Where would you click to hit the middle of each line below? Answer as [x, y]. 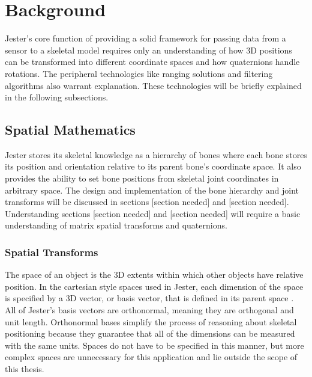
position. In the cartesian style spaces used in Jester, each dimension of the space [154, 286]
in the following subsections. [57, 97]
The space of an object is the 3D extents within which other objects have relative [154, 274]
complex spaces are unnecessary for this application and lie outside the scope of [151, 357]
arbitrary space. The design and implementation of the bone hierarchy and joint [152, 190]
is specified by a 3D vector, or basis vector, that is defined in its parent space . [149, 298]
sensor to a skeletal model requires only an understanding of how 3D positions [148, 50]
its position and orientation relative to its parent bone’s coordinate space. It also [153, 166]
